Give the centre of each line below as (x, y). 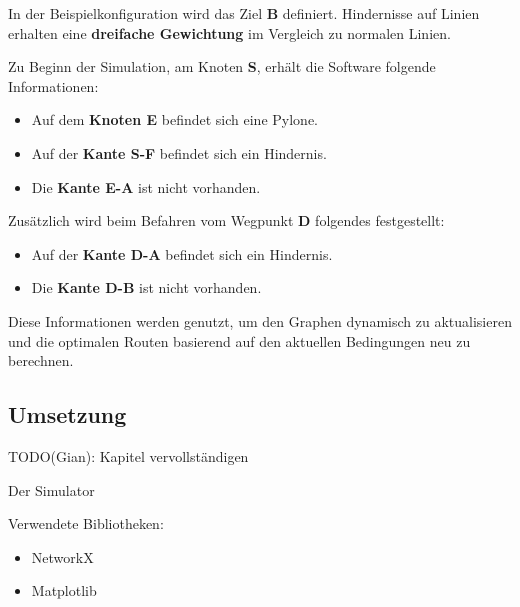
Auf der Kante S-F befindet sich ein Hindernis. (179, 152)
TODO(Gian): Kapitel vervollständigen (128, 455)
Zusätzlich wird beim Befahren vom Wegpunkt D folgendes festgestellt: (226, 220)
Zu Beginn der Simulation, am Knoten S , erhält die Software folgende (222, 66)
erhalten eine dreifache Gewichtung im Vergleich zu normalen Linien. (229, 32)
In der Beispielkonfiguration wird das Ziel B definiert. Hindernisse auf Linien (244, 13)
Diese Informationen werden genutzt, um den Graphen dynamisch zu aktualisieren (260, 320)
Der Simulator (51, 489)
